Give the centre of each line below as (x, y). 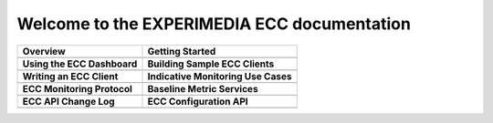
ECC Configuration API (198, 101)
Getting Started (182, 51)
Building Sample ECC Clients (211, 64)
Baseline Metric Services (203, 88)
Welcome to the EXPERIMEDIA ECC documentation (214, 24)
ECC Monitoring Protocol (77, 88)
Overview (44, 51)
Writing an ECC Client (70, 76)
